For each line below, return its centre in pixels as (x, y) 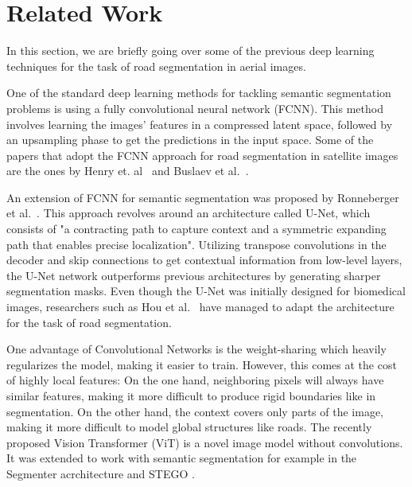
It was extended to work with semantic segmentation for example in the (182, 458)
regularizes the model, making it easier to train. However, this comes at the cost (202, 364)
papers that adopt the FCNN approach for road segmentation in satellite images (202, 155)
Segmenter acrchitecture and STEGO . (101, 473)
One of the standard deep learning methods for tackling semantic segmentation (199, 93)
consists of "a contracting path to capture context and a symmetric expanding (196, 229)
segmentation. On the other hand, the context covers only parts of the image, (195, 411)
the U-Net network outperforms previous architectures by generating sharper (194, 275)
